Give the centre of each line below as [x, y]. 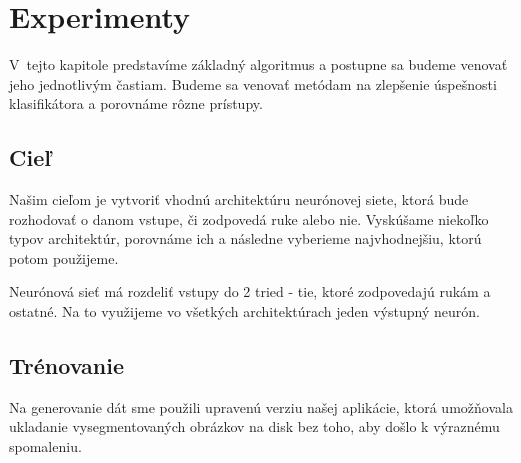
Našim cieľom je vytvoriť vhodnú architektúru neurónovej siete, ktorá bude [239, 199]
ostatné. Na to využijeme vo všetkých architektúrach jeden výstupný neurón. [244, 311]
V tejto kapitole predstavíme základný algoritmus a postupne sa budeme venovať [258, 64]
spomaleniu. [45, 446]
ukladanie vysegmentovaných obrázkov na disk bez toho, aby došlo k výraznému [254, 426]
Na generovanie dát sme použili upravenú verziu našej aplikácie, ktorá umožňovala [261, 406]
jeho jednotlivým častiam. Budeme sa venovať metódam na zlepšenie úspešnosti [253, 83]
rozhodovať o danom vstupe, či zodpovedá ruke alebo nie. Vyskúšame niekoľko [249, 218]
